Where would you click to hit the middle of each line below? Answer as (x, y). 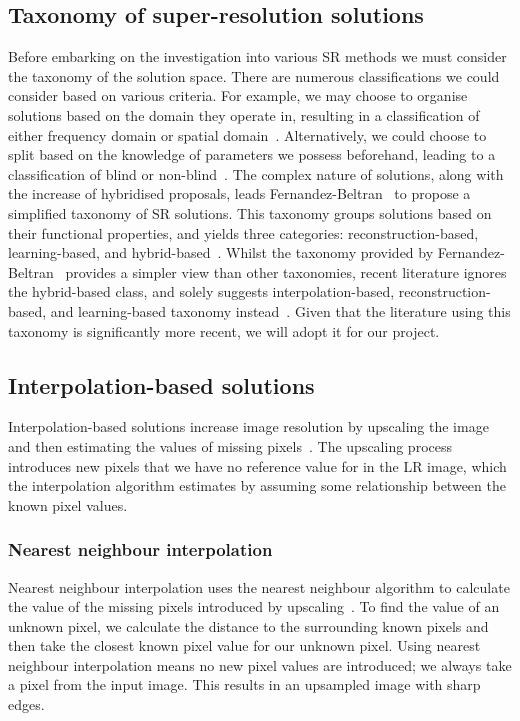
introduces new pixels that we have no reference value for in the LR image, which (257, 465)
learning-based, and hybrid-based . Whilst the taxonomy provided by (221, 252)
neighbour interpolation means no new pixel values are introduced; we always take (260, 664)
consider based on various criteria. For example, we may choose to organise (238, 95)
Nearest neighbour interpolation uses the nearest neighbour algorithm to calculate (259, 586)
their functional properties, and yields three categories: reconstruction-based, (243, 232)
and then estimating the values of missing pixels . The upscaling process (230, 445)
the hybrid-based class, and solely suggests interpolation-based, (201, 291)
